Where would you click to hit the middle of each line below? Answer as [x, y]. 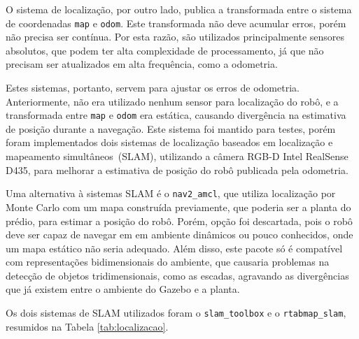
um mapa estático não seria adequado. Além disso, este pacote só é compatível [174, 248]
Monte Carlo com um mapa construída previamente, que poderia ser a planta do [178, 207]
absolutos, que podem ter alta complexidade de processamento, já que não [165, 50]
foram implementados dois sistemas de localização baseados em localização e [169, 142]
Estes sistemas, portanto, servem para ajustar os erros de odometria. [153, 88]
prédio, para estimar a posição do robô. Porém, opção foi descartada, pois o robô [179, 221]
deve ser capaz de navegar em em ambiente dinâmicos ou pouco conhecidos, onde [179, 235]
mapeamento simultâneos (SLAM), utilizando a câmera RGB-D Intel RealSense [177, 156]
